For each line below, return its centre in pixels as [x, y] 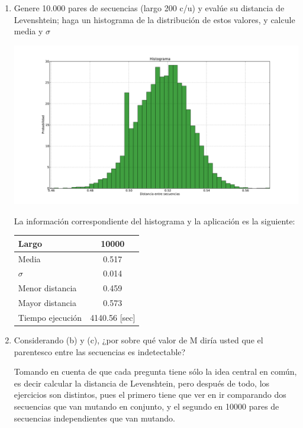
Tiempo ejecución [50, 317]
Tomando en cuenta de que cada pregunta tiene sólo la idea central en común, [155, 371]
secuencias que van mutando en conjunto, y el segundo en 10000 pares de [146, 406]
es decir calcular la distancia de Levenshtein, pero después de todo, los [142, 383]
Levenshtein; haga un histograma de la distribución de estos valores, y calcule [154, 19]
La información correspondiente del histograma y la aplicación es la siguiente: [154, 221]
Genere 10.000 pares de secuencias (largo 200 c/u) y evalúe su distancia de [149, 8]
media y [28, 31]
